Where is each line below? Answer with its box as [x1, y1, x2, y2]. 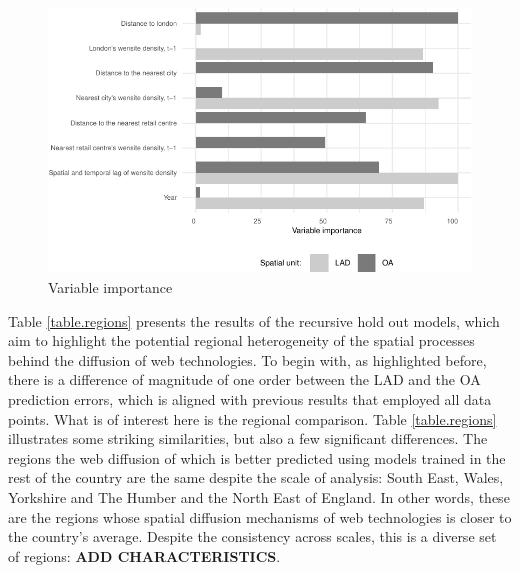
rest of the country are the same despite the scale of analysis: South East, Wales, [8, 467, 504, 488]
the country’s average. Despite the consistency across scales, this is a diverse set [8, 526, 497, 547]
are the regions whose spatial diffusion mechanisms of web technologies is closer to [8, 506, 512, 527]
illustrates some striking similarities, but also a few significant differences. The [8, 428, 488, 449]
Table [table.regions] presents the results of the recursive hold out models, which [8, 310, 500, 331]
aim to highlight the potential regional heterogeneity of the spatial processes [8, 330, 475, 351]
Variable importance [48, 276, 173, 297]
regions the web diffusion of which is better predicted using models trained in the [8, 447, 506, 468]
